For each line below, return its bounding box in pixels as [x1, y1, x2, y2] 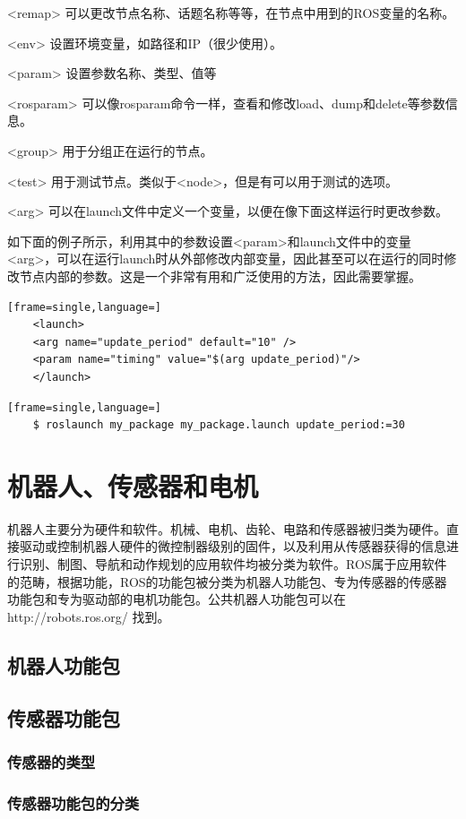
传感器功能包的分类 [7, 791, 140, 814]
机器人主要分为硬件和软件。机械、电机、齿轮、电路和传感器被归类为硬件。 [7, 519, 446, 538]
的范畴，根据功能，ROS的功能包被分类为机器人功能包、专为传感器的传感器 [7, 572, 447, 591]
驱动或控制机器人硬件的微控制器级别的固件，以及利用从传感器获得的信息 [19, 537, 446, 556]
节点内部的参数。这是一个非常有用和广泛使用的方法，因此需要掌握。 [19, 266, 421, 285]
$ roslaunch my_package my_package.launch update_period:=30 [32, 418, 405, 432]
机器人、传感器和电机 [7, 467, 259, 504]
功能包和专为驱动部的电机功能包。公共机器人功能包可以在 [7, 590, 346, 608]
